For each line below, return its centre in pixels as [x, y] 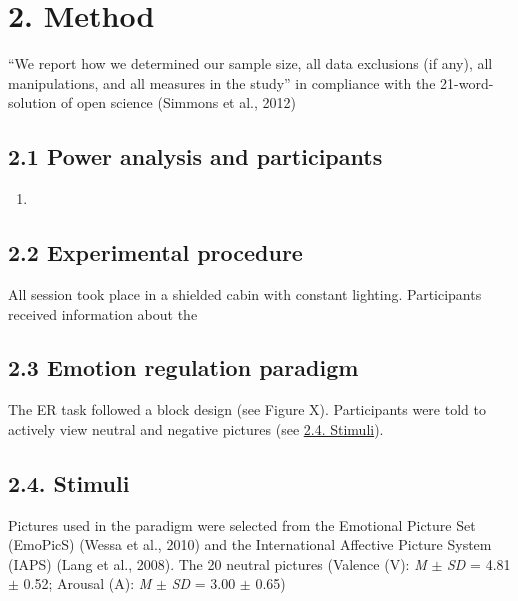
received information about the [103, 313]
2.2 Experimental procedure [155, 252]
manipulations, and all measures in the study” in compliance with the [222, 82]
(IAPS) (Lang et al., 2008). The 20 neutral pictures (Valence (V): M [217, 563]
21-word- [467, 82]
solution [32, 102]
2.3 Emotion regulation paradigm [183, 367]
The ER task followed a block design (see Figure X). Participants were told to [247, 409]
